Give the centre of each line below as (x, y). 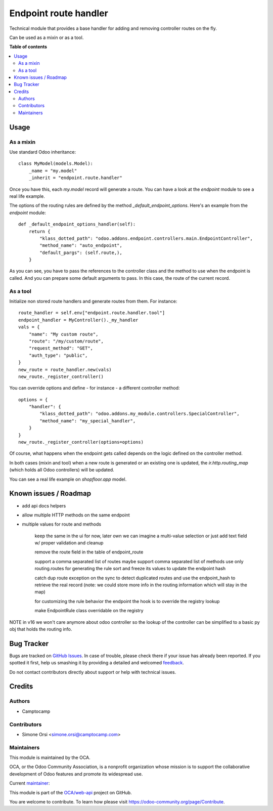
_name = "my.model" (53, 170)
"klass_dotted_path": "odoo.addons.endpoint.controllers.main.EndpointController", (146, 238)
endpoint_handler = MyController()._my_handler (78, 320)
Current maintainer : (30, 783)
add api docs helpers (44, 505)
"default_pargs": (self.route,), (81, 252)
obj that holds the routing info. (41, 629)
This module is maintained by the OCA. (50, 758)
